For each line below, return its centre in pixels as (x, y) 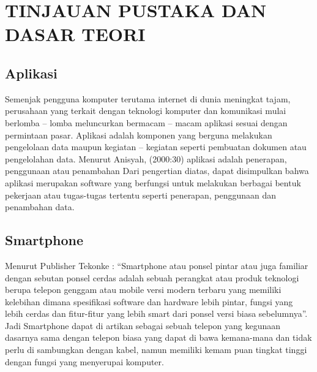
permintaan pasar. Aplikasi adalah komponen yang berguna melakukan (139, 135)
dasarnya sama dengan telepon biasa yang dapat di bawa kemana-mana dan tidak (158, 337)
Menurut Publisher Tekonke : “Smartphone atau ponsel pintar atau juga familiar (157, 265)
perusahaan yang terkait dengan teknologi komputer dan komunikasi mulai (146, 111)
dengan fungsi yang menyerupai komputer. (84, 361)
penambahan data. (40, 207)
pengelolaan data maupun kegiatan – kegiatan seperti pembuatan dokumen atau (156, 147)
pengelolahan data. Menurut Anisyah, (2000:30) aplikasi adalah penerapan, (146, 158)
